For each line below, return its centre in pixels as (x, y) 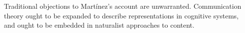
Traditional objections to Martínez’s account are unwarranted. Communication (123, 6)
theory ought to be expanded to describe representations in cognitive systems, (121, 15)
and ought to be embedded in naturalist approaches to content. (99, 25)
